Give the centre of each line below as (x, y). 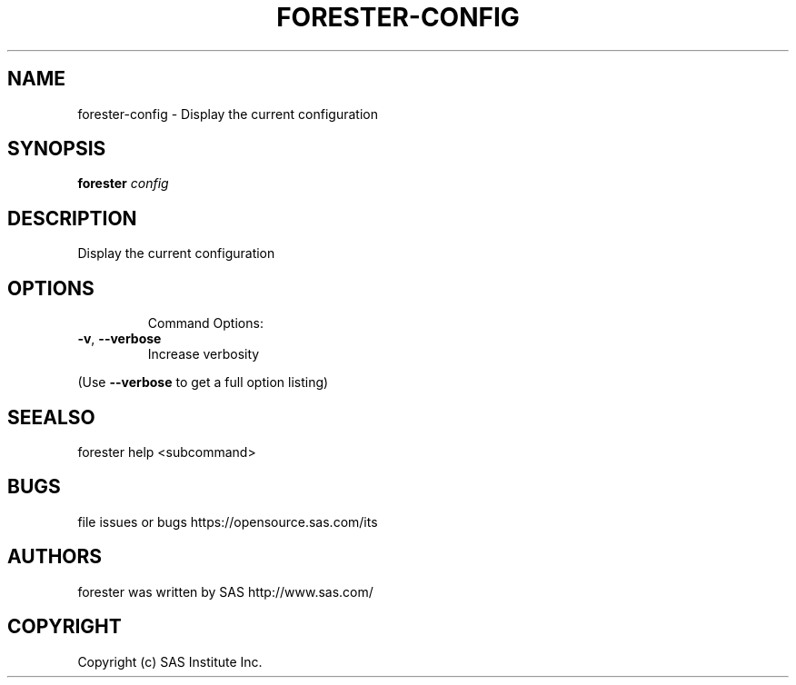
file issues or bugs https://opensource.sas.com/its (228, 521)
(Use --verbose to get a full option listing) (203, 382)
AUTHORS (55, 557)
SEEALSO (51, 417)
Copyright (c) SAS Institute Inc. (170, 661)
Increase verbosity (204, 354)
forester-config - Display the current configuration (228, 114)
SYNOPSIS (57, 149)
